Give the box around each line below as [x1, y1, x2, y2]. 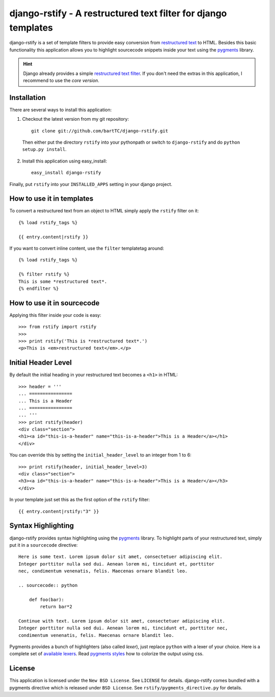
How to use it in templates [9, 194, 94, 203]
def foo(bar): [29, 597, 65, 602]
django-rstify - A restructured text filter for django [9, 8, 227, 19]
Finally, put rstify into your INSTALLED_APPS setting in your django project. [9, 181, 173, 187]
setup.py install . [22, 146, 67, 152]
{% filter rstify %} [18, 272, 70, 277]
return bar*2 [40, 604, 72, 610]
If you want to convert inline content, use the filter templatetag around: [9, 245, 164, 252]
